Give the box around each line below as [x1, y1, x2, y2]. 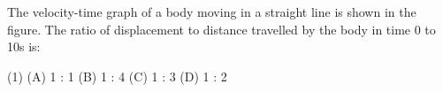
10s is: [7, 37, 41, 56]
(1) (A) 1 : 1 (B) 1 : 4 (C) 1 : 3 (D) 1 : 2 [7, 66, 227, 85]
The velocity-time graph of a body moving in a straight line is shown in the [7, 3, 416, 20]
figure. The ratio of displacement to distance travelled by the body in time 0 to [7, 19, 436, 38]
